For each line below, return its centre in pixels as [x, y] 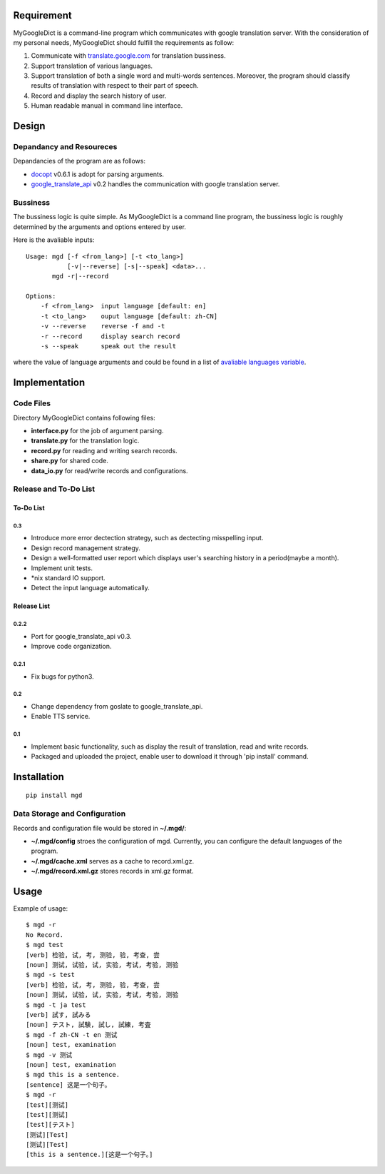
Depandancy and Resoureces [65, 147]
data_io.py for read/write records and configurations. [109, 470]
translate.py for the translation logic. [85, 441]
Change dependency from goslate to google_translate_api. [117, 706]
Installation [38, 777]
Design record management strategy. [86, 548]
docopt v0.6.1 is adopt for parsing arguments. [97, 174]
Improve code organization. [71, 647]
